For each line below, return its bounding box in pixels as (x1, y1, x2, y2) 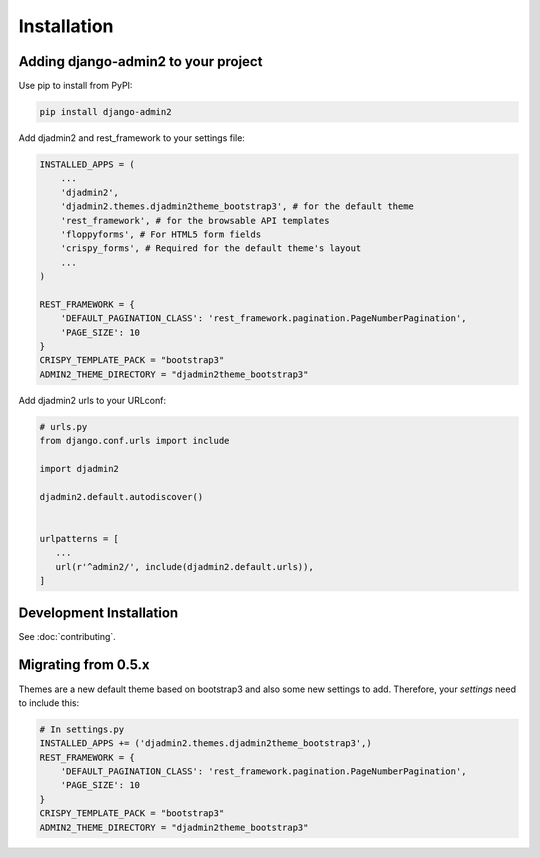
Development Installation (18, 604, 179, 621)
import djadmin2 (39, 463, 120, 475)
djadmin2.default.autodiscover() (39, 491, 204, 502)
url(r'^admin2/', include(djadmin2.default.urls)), (55, 561, 314, 572)
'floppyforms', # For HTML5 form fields (60, 228, 262, 240)
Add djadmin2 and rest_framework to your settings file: (18, 132, 245, 144)
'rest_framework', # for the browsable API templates (60, 215, 330, 226)
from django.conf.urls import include (39, 435, 230, 447)
